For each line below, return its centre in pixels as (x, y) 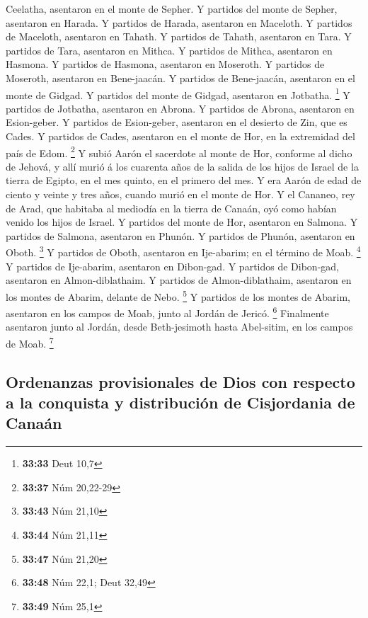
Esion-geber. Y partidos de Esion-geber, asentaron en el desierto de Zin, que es (177, 122)
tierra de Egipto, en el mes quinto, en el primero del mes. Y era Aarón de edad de (184, 180)
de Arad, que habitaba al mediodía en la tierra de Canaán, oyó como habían (171, 208)
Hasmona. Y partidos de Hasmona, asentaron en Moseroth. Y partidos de (165, 64)
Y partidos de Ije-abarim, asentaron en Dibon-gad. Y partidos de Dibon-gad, (172, 266)
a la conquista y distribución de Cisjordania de (180, 402)
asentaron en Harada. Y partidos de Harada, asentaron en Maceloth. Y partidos (179, 22)
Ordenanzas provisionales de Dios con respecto (180, 381)
